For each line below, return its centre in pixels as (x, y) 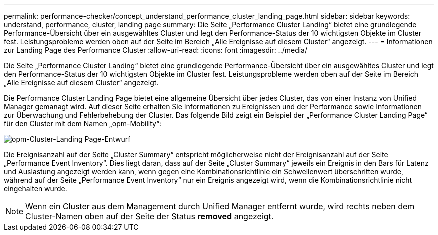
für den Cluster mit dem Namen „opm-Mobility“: (83, 123)
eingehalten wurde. (36, 188)
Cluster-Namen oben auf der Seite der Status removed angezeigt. (150, 216)
